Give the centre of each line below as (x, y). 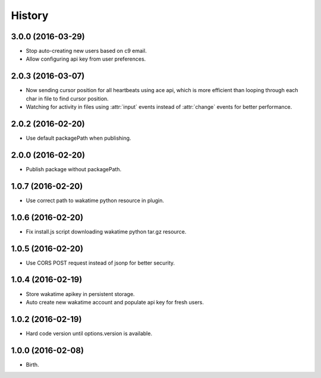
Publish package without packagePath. (74, 169)
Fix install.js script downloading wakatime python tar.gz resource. (106, 231)
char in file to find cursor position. (67, 99)
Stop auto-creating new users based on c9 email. (86, 51)
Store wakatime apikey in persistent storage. (80, 294)
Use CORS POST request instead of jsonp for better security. (100, 263)
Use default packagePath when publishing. (78, 138)
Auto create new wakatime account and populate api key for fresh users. (115, 302)
